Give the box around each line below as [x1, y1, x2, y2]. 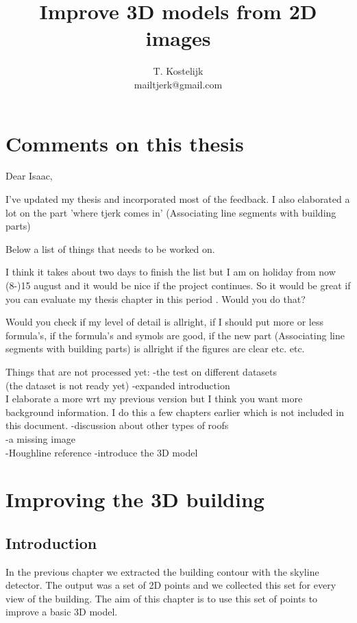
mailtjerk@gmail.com [134, 77, 223, 91]
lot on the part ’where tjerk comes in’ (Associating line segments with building [5, 205, 336, 219]
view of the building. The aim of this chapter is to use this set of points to [5, 591, 318, 605]
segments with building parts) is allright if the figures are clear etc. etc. [5, 341, 305, 356]
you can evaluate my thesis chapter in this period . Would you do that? [5, 291, 306, 306]
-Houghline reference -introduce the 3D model [5, 445, 198, 459]
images [145, 24, 211, 52]
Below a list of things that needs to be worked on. [5, 241, 215, 256]
